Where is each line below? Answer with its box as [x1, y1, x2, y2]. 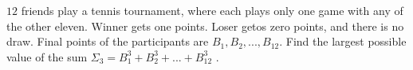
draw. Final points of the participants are [6, 33, 209, 50]
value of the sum [6, 48, 88, 64]
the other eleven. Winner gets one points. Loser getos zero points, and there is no [6, 17, 404, 34]
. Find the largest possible [279, 33, 407, 50]
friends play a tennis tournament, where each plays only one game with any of [21, 2, 403, 18]
